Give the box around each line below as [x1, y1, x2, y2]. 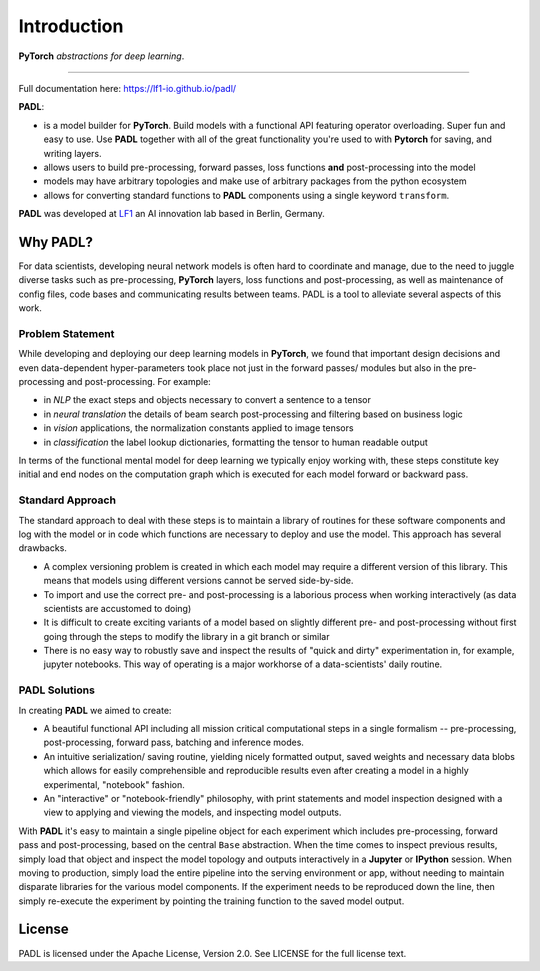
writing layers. [43, 147, 102, 159]
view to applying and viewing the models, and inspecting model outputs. [43, 806, 342, 819]
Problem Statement [18, 326, 115, 340]
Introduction [18, 15, 124, 37]
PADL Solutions [18, 683, 95, 697]
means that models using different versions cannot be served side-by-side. [43, 575, 354, 587]
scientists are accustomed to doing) [43, 602, 192, 614]
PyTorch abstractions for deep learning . [18, 50, 185, 62]
